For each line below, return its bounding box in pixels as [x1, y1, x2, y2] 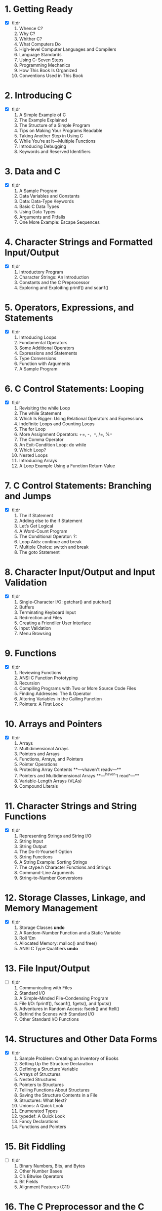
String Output [19, 843, 47, 849]
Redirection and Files [19, 615, 62, 620]
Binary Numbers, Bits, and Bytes [19, 1163, 85, 1169]
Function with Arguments [19, 361, 71, 366]
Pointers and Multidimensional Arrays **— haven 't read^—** [19, 772, 139, 778]
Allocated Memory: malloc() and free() [19, 940, 97, 946]
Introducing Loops [19, 334, 57, 340]
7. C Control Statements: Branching [4, 480, 152, 491]
